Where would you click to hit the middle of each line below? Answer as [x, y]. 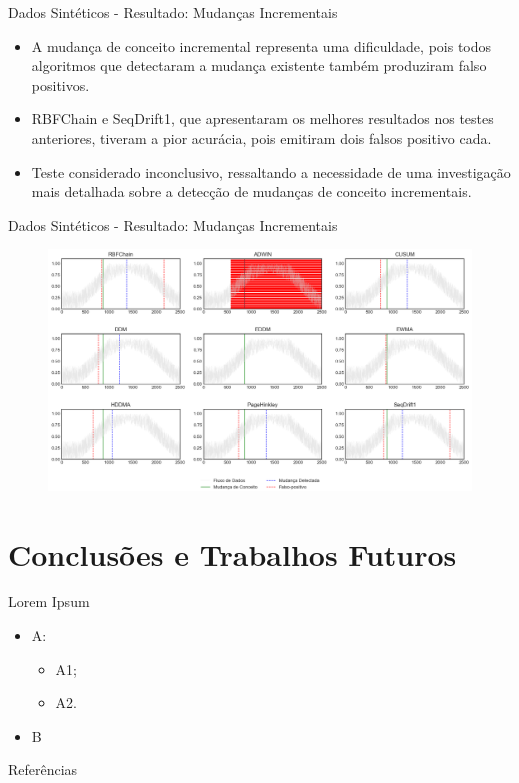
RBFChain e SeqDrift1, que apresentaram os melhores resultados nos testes [262, 118]
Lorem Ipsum [49, 601]
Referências [43, 769]
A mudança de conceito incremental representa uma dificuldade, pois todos [261, 45]
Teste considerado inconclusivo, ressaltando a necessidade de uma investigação [271, 171]
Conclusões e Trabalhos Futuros [232, 553]
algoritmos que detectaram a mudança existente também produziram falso [259, 65]
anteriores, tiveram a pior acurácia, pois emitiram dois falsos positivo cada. [261, 137]
